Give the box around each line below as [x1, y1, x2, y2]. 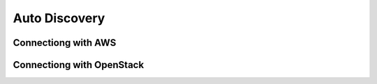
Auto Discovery [13, 10, 105, 26]
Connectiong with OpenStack [13, 59, 145, 71]
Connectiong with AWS [13, 37, 117, 49]
